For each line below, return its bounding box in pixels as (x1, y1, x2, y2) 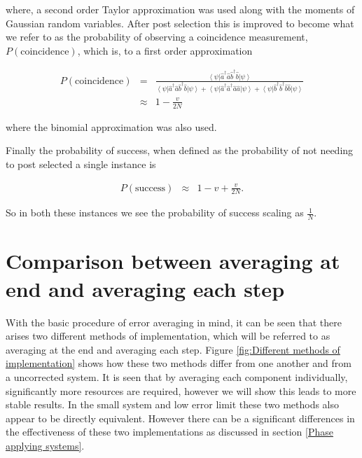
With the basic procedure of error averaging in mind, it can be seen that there (6, 314, 342, 329)
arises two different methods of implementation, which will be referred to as (6, 328, 330, 343)
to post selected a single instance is (6, 156, 156, 171)
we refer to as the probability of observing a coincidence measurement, (6, 29, 308, 44)
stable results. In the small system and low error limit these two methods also (6, 397, 339, 412)
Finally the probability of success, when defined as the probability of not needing (6, 143, 354, 158)
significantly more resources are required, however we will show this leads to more (6, 383, 356, 398)
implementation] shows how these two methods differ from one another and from (6, 356, 351, 370)
